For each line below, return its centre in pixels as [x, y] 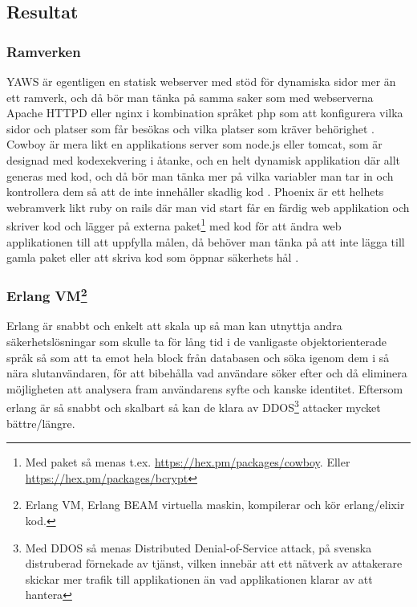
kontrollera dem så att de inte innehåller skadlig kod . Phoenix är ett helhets [195, 191]
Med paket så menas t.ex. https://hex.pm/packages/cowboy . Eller [188, 462]
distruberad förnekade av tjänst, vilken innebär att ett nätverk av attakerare [214, 563]
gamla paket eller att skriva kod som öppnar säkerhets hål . [153, 257]
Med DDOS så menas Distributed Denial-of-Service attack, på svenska [198, 547]
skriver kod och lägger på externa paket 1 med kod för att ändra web [174, 224]
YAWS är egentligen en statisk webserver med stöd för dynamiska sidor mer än [201, 81]
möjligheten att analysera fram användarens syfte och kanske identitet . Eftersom [205, 388]
